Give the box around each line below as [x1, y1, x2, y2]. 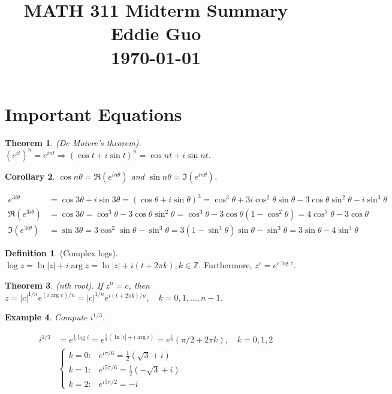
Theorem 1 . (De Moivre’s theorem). [5, 136, 141, 148]
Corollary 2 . [5, 169, 55, 182]
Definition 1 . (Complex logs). [5, 247, 118, 259]
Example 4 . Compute [5, 311, 88, 323]
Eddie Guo [110, 21, 201, 46]
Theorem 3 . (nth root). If [5, 278, 103, 291]
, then [128, 278, 150, 291]
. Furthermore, [198, 258, 252, 271]
